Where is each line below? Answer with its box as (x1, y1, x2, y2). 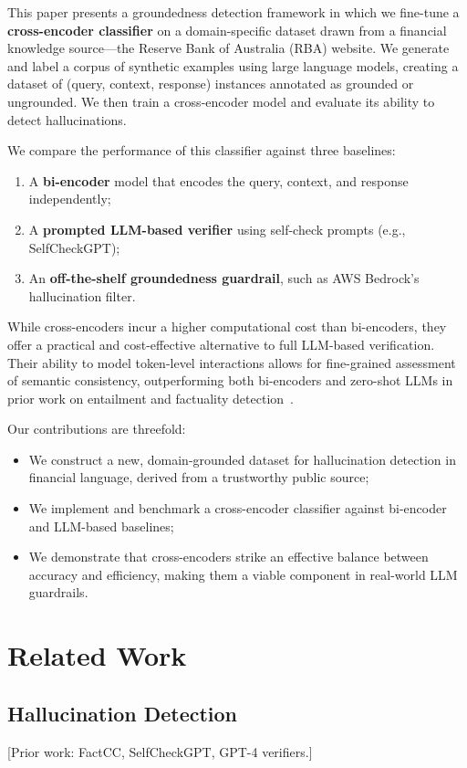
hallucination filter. (28, 286, 136, 305)
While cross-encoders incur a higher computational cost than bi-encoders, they (7, 317, 447, 336)
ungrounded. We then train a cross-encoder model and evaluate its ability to (7, 91, 435, 110)
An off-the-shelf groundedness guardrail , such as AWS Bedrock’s (28, 268, 420, 288)
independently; (28, 189, 111, 208)
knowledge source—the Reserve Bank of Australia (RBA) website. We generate (7, 38, 450, 58)
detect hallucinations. (7, 110, 127, 129)
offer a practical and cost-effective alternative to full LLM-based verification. (7, 334, 435, 353)
